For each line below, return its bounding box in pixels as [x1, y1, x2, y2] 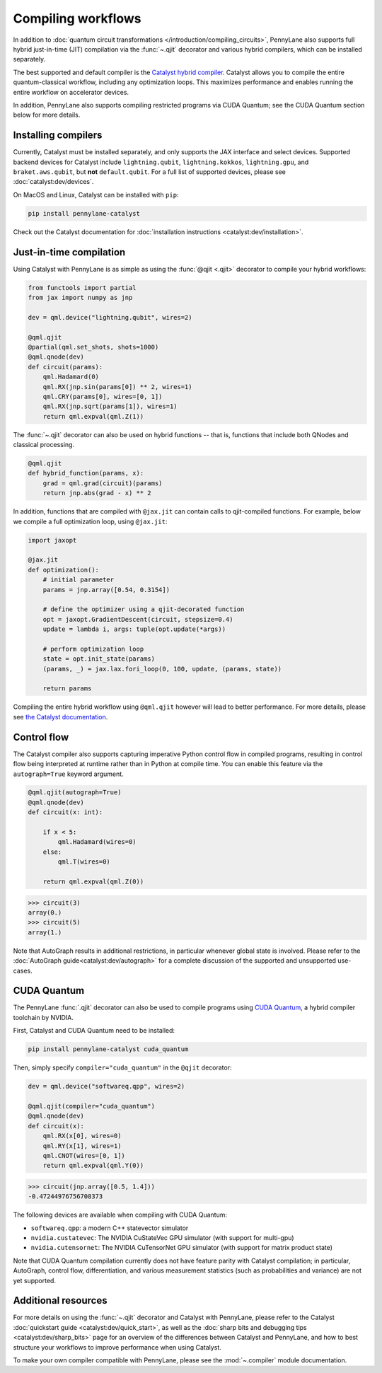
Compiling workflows [13, 11, 141, 26]
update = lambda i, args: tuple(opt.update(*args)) [42, 625, 226, 633]
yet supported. [13, 1276, 57, 1285]
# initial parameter [42, 576, 115, 584]
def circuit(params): [28, 363, 103, 371]
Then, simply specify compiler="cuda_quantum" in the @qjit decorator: [13, 1063, 232, 1072]
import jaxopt [28, 536, 77, 544]
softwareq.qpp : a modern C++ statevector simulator [30, 1224, 189, 1232]
